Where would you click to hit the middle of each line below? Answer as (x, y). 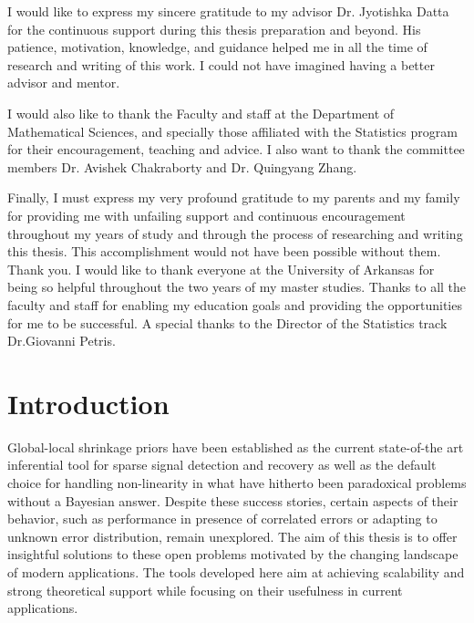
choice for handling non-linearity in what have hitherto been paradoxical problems (237, 483)
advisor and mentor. (64, 83)
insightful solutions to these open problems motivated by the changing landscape (233, 554)
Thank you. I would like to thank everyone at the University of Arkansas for (221, 269)
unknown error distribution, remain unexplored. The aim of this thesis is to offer (232, 536)
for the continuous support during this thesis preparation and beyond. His (214, 29)
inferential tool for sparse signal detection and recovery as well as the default (222, 465)
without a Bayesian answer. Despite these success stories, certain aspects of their (233, 500)
